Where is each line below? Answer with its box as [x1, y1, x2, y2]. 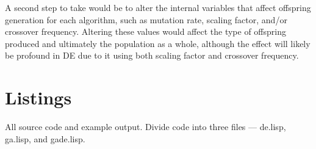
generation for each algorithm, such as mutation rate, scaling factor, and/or [5, 13, 287, 26]
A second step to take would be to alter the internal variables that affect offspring [5, 1, 311, 13]
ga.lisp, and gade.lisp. [5, 132, 85, 145]
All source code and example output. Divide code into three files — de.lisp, [5, 120, 286, 133]
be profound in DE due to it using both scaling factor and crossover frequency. [5, 49, 299, 62]
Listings [5, 85, 72, 110]
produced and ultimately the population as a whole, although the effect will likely [5, 37, 311, 49]
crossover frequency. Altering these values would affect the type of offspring [5, 25, 286, 38]
